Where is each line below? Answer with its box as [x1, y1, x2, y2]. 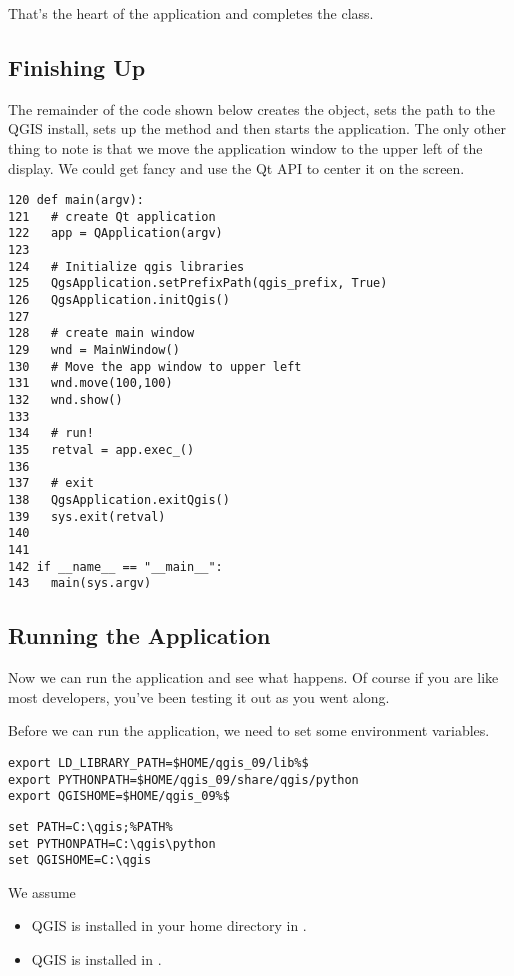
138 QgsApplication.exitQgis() [8, 492, 230, 507]
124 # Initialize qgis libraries [8, 259, 245, 274]
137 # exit [8, 476, 94, 491]
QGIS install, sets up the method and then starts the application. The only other [8, 118, 506, 139]
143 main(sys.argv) [8, 576, 152, 591]
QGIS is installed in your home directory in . [31, 915, 307, 936]
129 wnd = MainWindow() [8, 343, 180, 358]
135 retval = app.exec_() [8, 443, 195, 458]
